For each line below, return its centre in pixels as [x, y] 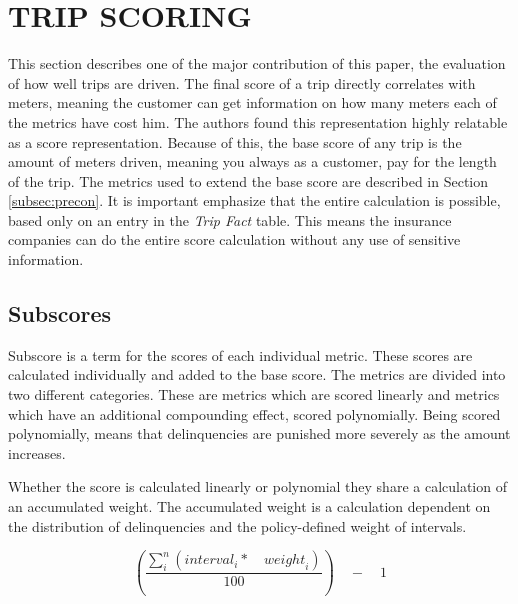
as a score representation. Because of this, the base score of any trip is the [235, 141]
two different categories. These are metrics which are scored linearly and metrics [254, 394]
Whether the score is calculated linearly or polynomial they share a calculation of [257, 486]
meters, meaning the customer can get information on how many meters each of [252, 102]
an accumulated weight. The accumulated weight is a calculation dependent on [249, 506]
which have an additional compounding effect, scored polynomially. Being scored [254, 413]
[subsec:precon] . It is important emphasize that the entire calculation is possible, [254, 200]
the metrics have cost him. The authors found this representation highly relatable [258, 121]
